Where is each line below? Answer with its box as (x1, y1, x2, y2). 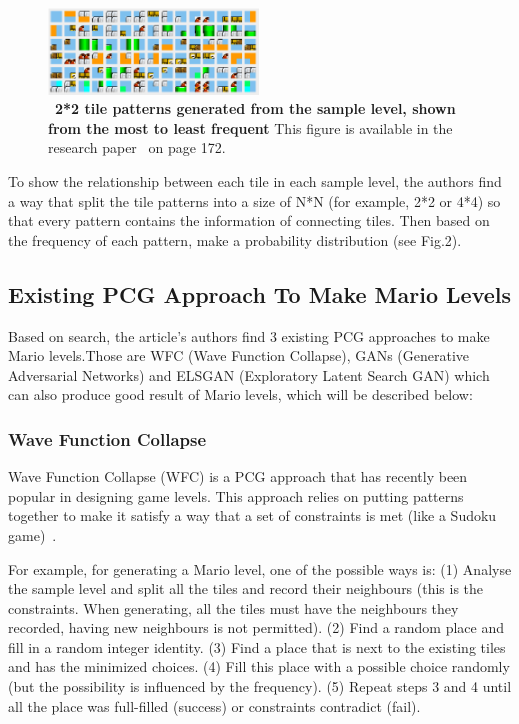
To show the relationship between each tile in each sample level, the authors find (8, 170, 502, 191)
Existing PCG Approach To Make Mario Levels (8, 278, 512, 309)
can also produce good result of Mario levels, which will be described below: (8, 384, 473, 405)
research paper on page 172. (48, 137, 226, 158)
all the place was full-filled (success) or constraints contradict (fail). (8, 695, 421, 716)
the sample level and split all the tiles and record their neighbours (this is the (8, 578, 484, 599)
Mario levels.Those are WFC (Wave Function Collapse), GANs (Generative (8, 345, 470, 366)
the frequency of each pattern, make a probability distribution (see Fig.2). (8, 229, 462, 250)
